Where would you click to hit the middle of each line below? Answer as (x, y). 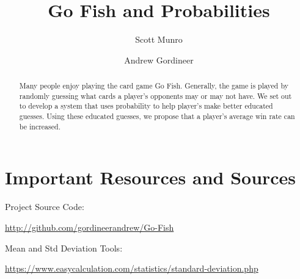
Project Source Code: (45, 207)
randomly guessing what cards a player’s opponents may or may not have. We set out (155, 96)
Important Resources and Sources (151, 177)
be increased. (40, 126)
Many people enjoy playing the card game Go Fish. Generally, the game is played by (154, 86)
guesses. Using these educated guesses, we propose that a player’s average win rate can (157, 116)
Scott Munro (159, 39)
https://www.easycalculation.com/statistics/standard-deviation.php (132, 268)
